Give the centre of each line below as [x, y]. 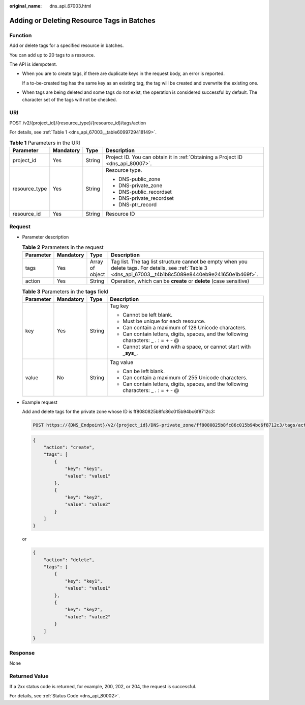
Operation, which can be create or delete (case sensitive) [180, 281]
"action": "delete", [69, 560]
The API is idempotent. [33, 64]
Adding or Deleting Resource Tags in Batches [82, 20]
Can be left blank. [144, 371]
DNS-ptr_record [138, 204]
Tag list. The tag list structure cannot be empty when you [179, 262]
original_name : [26, 6]
